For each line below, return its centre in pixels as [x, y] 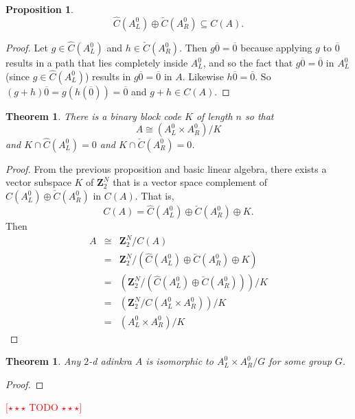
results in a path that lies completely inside [97, 63]
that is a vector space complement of [190, 182]
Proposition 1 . [39, 9]
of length [214, 116]
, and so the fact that [248, 63]
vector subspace [38, 182]
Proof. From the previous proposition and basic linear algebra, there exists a [166, 168]
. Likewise [203, 76]
